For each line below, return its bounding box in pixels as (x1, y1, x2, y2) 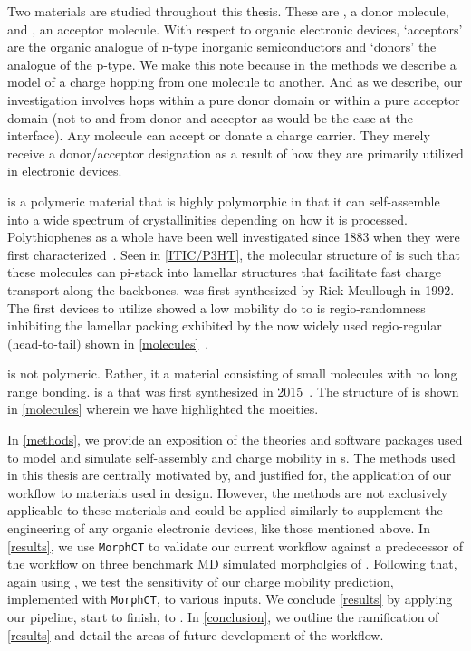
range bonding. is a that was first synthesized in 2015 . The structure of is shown (7, 381, 459, 400)
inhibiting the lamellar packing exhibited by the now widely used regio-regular (7, 316, 442, 335)
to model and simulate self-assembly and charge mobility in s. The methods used (7, 447, 456, 466)
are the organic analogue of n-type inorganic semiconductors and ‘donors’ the (7, 37, 437, 56)
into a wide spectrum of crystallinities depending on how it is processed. (7, 209, 408, 228)
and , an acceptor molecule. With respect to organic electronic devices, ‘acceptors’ (7, 19, 463, 38)
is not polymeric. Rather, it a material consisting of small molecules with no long (7, 364, 457, 383)
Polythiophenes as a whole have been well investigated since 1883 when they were (7, 227, 460, 246)
